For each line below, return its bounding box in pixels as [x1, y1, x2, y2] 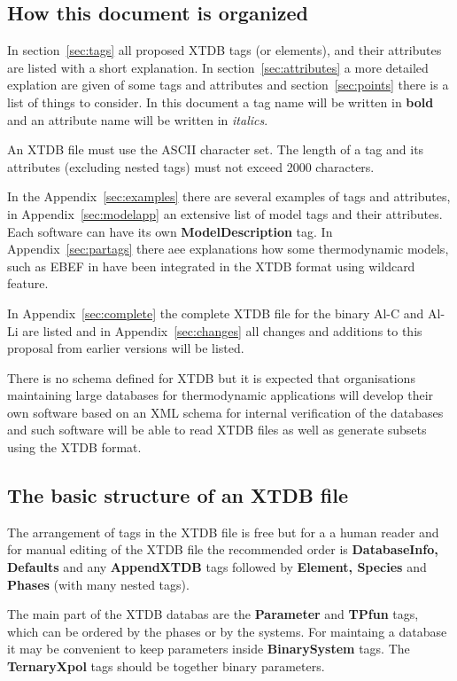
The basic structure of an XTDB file [7, 481, 349, 509]
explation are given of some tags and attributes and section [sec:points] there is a [7, 75, 449, 94]
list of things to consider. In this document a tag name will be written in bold [7, 92, 434, 111]
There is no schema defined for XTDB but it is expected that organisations [7, 368, 415, 387]
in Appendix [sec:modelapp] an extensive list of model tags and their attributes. [7, 204, 443, 223]
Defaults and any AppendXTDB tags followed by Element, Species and [7, 558, 427, 576]
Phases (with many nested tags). [7, 575, 190, 593]
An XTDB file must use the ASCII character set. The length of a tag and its [7, 140, 424, 159]
